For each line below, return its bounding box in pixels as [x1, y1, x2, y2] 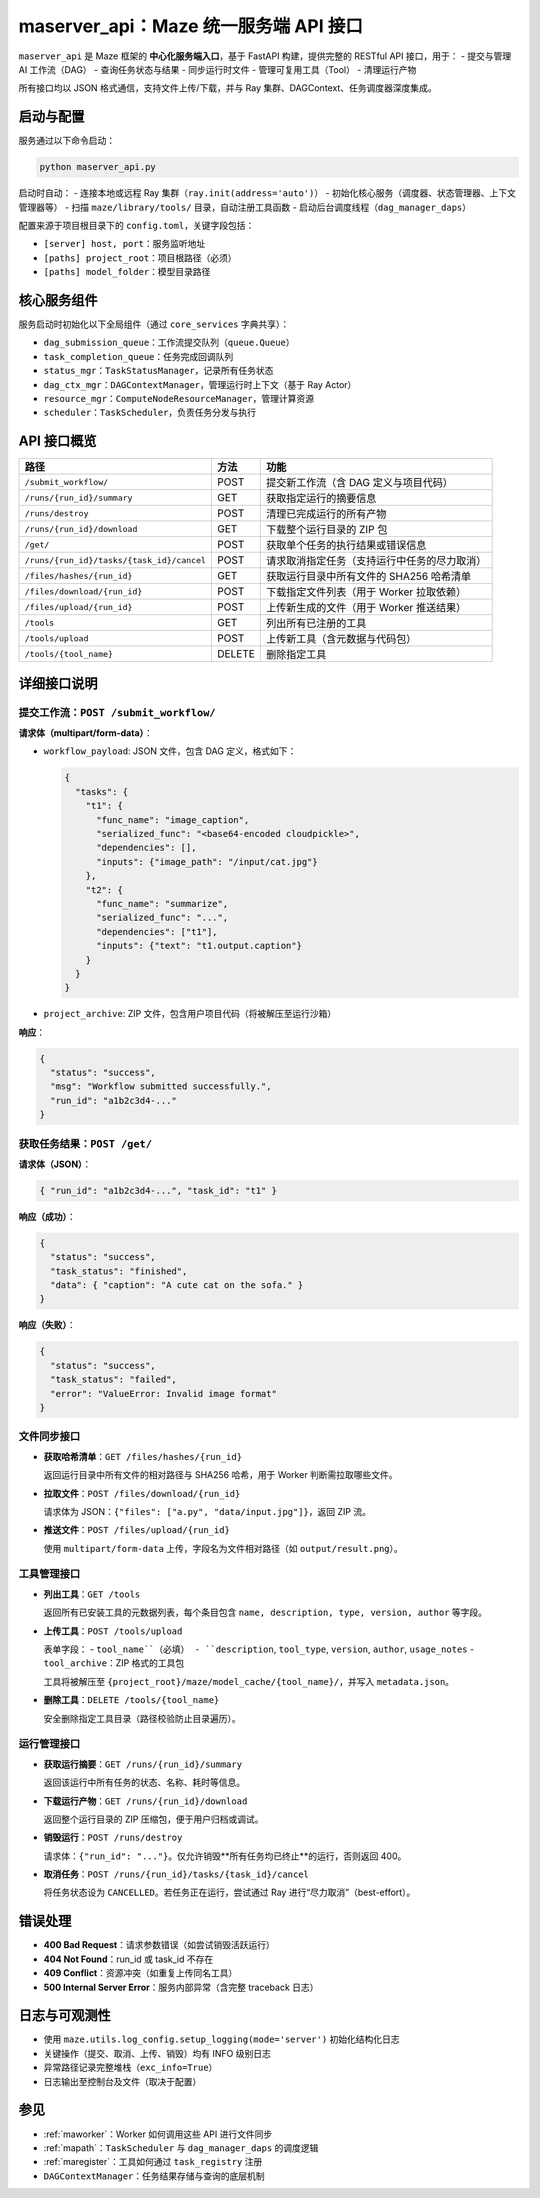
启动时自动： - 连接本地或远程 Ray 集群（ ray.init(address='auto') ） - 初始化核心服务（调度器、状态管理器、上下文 [18, 187, 517, 199]
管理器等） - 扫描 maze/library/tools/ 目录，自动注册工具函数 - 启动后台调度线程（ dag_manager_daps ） [18, 201, 472, 213]
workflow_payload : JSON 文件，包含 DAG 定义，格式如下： [43, 745, 297, 757]
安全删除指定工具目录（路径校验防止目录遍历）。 [43, 1712, 241, 1724]
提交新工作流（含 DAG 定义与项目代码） [266, 476, 454, 490]
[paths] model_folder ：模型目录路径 [43, 266, 211, 278]
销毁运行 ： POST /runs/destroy [43, 1831, 183, 1844]
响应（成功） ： [18, 1210, 76, 1222]
